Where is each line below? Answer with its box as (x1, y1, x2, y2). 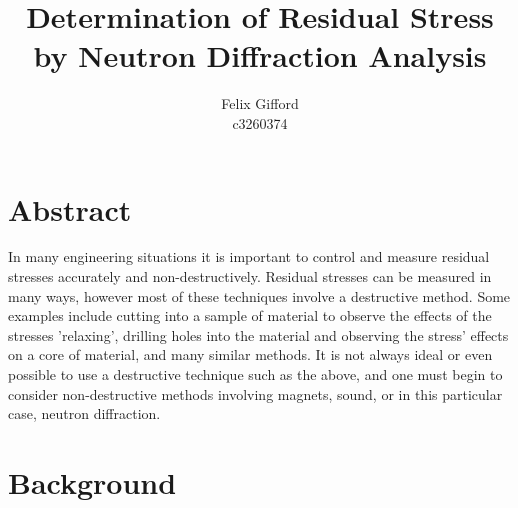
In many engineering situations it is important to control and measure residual (8, 246, 490, 267)
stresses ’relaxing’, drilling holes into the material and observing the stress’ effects (8, 324, 509, 345)
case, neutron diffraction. (8, 403, 161, 424)
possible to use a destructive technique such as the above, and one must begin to (8, 364, 503, 384)
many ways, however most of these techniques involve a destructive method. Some (8, 285, 511, 306)
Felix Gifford (221, 93, 299, 114)
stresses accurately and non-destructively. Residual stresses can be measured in (8, 266, 492, 287)
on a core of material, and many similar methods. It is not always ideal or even (8, 344, 493, 365)
